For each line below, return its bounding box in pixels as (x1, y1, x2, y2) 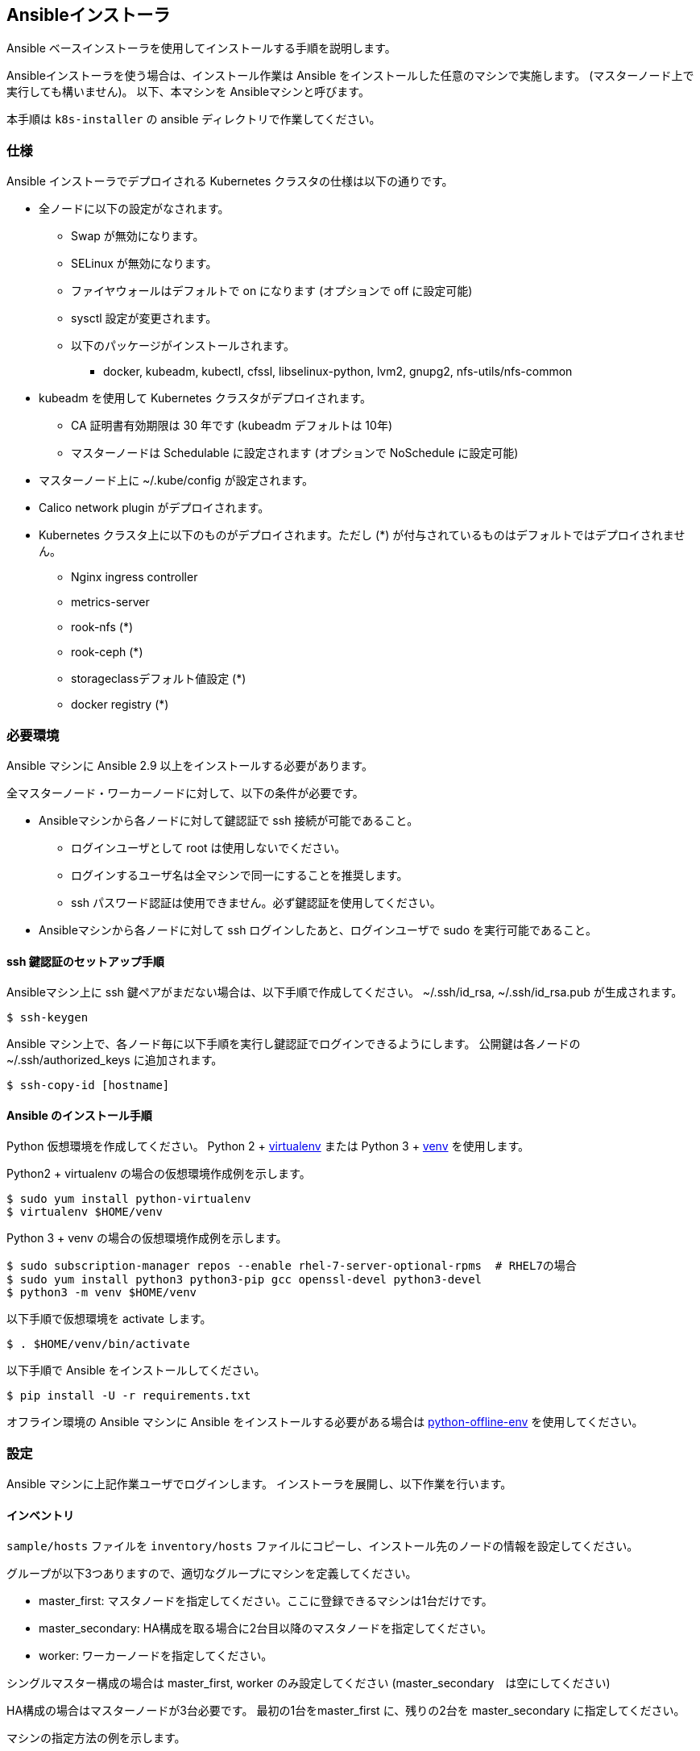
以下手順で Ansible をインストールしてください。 (6, 1363, 266, 1378)
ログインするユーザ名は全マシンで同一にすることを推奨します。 (71, 867, 408, 882)
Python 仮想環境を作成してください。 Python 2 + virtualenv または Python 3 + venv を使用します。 (6, 1139, 530, 1154)
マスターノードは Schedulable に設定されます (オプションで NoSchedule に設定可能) (71, 446, 519, 460)
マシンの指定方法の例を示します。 (6, 1731, 186, 1745)
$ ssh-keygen (6, 1011, 89, 1025)
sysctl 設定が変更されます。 (71, 311, 217, 326)
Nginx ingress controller (71, 570, 198, 584)
